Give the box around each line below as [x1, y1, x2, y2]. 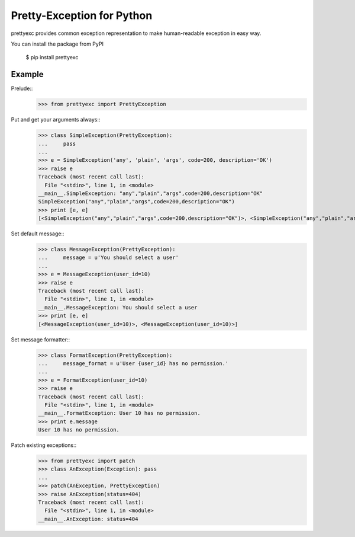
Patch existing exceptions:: [11, 442, 77, 449]
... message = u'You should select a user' [38, 254, 179, 261]
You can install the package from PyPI [11, 40, 104, 47]
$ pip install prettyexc [25, 54, 79, 61]
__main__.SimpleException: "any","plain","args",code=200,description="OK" [38, 190, 263, 197]
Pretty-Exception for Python [11, 9, 153, 22]
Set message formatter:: [11, 335, 70, 343]
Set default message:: [11, 230, 64, 237]
